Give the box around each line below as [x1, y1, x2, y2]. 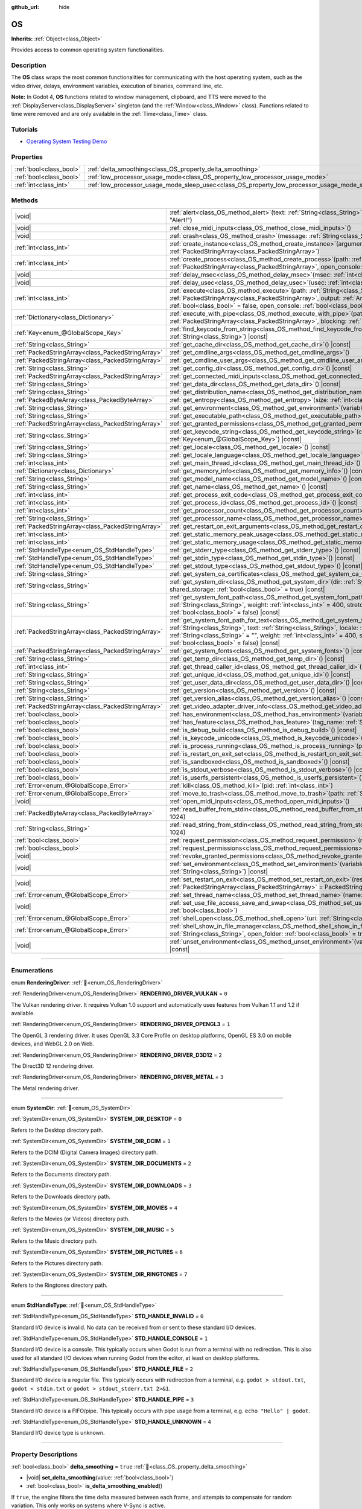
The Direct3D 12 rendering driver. [11, 1062, 94, 1070]
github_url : [11, 4, 39, 10]
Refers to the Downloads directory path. [11, 1193, 111, 1201]
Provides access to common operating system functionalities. [11, 46, 165, 54]
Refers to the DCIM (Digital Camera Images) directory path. [11, 1149, 158, 1156]
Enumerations [11, 966, 54, 975]
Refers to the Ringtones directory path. [11, 1281, 108, 1289]
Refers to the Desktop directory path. [11, 1126, 104, 1134]
